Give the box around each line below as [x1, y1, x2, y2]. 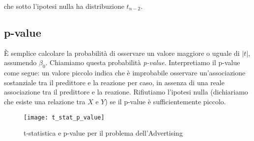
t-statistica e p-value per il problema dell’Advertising [24, 128, 183, 138]
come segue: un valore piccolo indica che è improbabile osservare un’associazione [4, 68, 246, 78]
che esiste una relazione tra [4, 96, 85, 106]
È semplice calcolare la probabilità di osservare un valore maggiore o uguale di [4, 47, 240, 58]
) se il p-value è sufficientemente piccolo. [105, 96, 226, 106]
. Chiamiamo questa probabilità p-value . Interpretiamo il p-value [45, 57, 240, 68]
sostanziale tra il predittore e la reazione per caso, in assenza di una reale [4, 77, 225, 87]
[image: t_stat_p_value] [24, 114, 105, 121]
